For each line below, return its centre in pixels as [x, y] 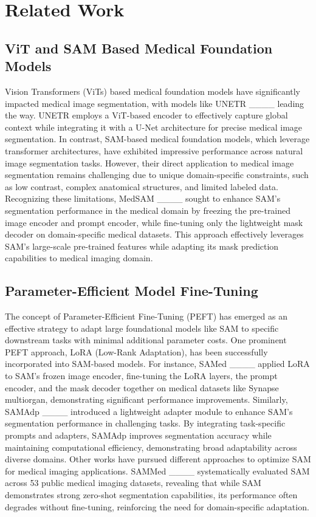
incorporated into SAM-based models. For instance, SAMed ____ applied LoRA [157, 364]
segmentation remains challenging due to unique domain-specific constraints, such [157, 175]
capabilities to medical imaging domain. [79, 258]
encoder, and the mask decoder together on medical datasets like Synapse [142, 387]
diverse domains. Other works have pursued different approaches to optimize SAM [158, 459]
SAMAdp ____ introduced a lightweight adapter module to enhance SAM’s [149, 411]
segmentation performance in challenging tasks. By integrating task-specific [145, 423]
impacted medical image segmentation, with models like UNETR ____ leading [155, 103]
